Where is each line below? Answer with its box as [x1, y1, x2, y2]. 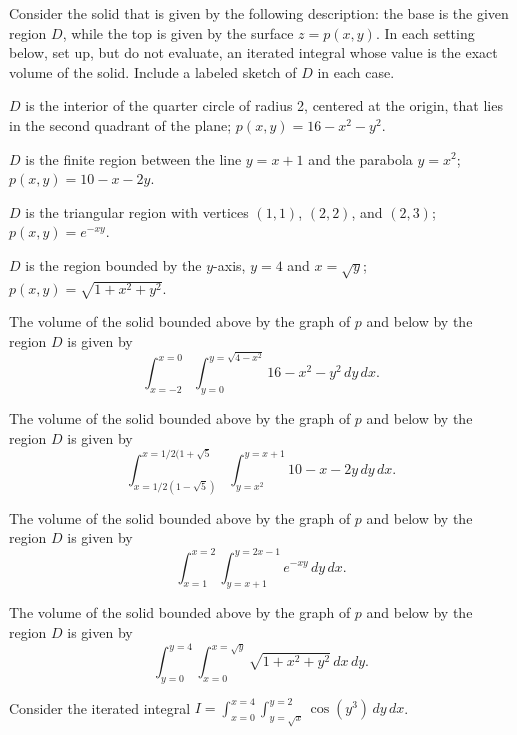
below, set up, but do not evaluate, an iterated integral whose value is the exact [9, 42, 498, 63]
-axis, [213, 254, 246, 275]
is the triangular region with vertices [25, 201, 249, 222]
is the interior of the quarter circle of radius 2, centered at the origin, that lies [25, 95, 503, 116]
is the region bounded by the [25, 254, 202, 275]
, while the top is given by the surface [62, 22, 294, 43]
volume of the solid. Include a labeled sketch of [9, 61, 297, 82]
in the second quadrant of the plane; [9, 114, 232, 135]
